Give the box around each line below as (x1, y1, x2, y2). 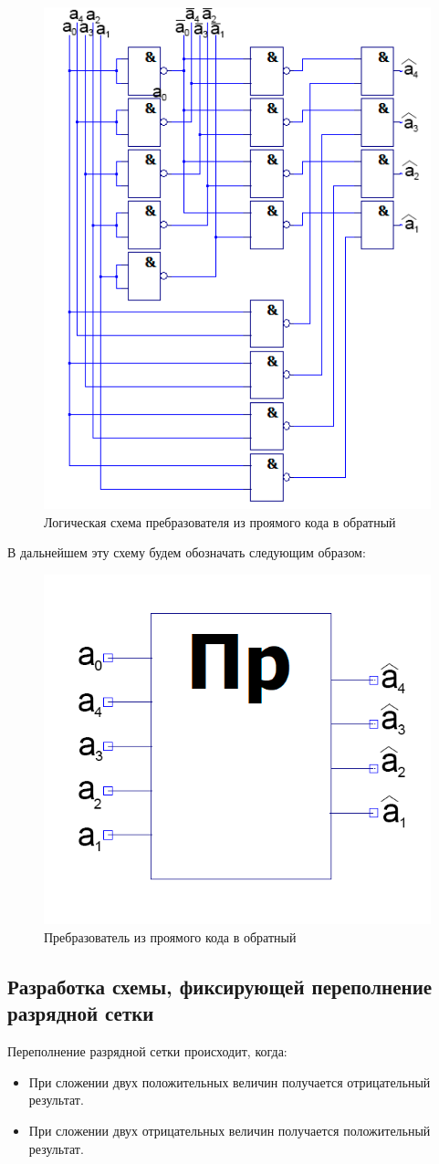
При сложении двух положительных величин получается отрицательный (28, 1072, 431, 1091)
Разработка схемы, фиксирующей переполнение (7, 972, 433, 1000)
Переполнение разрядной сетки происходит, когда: (7, 1042, 287, 1061)
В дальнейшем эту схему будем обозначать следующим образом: (7, 543, 366, 562)
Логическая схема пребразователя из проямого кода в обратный (44, 512, 396, 531)
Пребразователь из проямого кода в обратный (44, 927, 297, 946)
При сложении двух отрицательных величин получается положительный (28, 1120, 431, 1139)
